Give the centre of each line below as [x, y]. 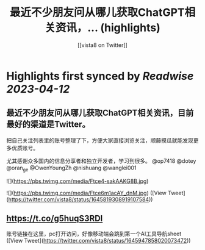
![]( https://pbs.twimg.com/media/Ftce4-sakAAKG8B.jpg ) [77, 181]
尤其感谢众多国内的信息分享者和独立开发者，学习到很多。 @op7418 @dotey [101, 161]
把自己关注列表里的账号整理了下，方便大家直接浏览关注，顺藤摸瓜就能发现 [100, 140]
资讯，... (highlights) [108, 28]
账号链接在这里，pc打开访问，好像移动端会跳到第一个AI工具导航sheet [94, 234]
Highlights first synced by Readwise [100, 76]
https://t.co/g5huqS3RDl [55, 218]
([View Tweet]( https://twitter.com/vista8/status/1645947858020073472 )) [99, 241]
